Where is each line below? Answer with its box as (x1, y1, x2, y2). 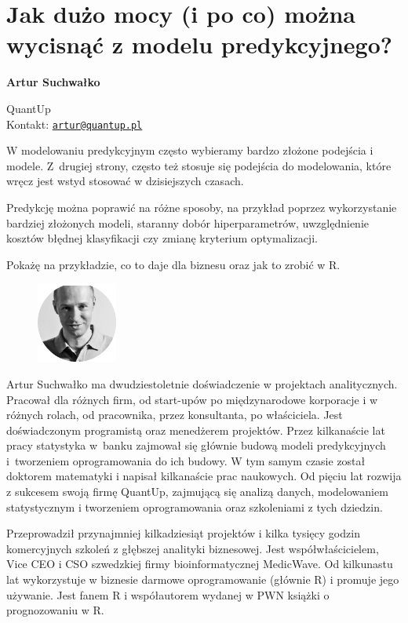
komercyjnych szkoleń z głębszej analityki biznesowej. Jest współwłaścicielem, (6, 540, 379, 556)
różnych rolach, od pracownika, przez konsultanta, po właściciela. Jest (6, 406, 343, 423)
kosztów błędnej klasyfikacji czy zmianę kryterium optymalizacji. (6, 230, 318, 246)
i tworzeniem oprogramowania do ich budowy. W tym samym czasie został (6, 452, 366, 468)
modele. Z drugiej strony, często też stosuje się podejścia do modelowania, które (6, 157, 392, 173)
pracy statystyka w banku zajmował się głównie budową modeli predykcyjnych (6, 437, 386, 454)
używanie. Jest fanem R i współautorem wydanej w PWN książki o (6, 586, 330, 603)
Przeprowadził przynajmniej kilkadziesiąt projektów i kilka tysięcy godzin (6, 525, 360, 541)
